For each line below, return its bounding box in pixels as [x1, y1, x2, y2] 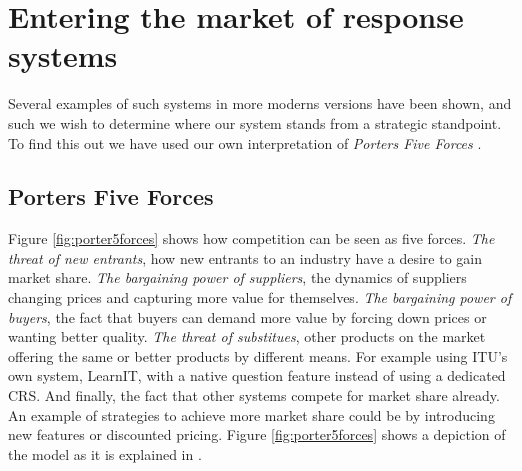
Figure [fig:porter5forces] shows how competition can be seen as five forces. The [8, 228, 495, 249]
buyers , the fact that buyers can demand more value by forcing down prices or [8, 306, 487, 327]
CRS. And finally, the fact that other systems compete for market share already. [8, 385, 500, 406]
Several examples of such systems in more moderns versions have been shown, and [8, 93, 512, 114]
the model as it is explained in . [8, 443, 202, 464]
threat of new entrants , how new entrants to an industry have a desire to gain [8, 247, 483, 268]
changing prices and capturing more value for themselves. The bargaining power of [8, 287, 512, 308]
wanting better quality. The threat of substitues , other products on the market [8, 326, 486, 347]
